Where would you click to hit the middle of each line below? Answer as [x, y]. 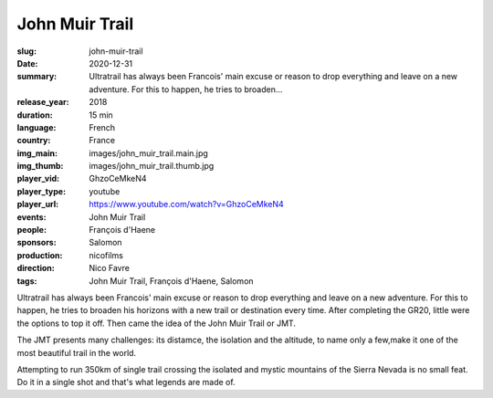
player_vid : [38, 179]
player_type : [42, 191]
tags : [27, 281]
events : [31, 217]
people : [32, 230]
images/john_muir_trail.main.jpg [149, 153]
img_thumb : [40, 166]
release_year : [43, 102]
